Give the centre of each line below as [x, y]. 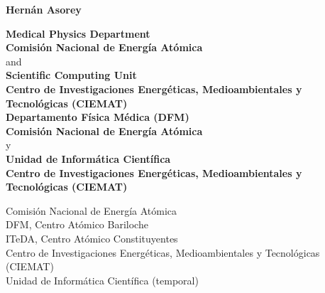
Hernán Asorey [44, 9]
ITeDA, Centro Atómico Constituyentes [92, 238]
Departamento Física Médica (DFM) [98, 117]
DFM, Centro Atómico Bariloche [77, 224]
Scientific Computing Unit [71, 75]
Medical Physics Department [78, 33]
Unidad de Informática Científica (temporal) [102, 280]
